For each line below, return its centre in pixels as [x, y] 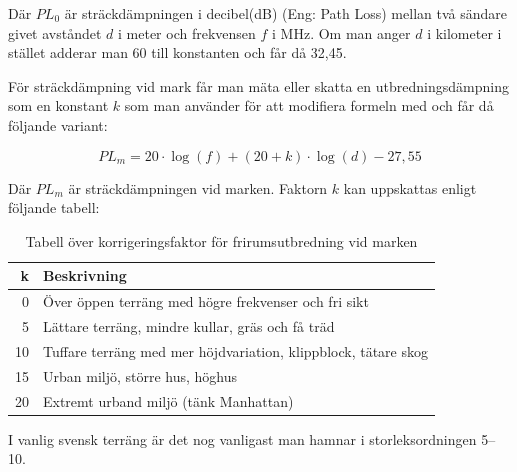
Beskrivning [85, 275]
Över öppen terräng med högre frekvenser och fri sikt [206, 301]
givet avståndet [55, 32]
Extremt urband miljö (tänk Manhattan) [168, 400]
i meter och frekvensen [187, 32]
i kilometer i [464, 32]
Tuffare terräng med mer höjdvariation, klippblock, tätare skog [235, 350]
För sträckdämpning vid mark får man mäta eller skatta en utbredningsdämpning [258, 85]
